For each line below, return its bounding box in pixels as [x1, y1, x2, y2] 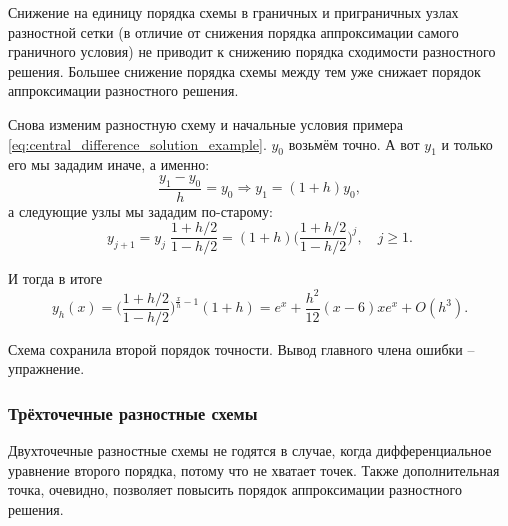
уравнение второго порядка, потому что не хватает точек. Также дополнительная [8, 459, 500, 480]
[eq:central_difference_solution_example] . [8, 133, 267, 154]
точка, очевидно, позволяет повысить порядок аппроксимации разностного [8, 479, 462, 500]
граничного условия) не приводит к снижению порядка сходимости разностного [8, 41, 496, 62]
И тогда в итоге [8, 268, 103, 289]
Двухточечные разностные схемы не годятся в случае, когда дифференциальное [8, 440, 492, 460]
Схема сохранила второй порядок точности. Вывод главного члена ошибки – [8, 338, 475, 359]
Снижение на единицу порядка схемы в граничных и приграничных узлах [8, 2, 459, 22]
